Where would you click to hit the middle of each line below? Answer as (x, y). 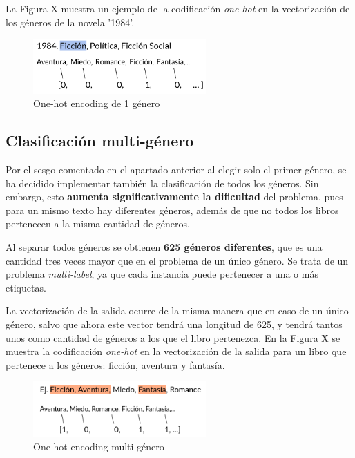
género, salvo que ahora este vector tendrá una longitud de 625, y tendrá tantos (174, 324)
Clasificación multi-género (100, 141)
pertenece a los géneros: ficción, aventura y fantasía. (115, 364)
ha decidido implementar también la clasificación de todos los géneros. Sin (162, 183)
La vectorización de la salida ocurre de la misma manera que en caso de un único (177, 311)
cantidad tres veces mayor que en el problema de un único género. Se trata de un (177, 260)
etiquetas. (26, 287)
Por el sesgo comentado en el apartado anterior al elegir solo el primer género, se (176, 169)
